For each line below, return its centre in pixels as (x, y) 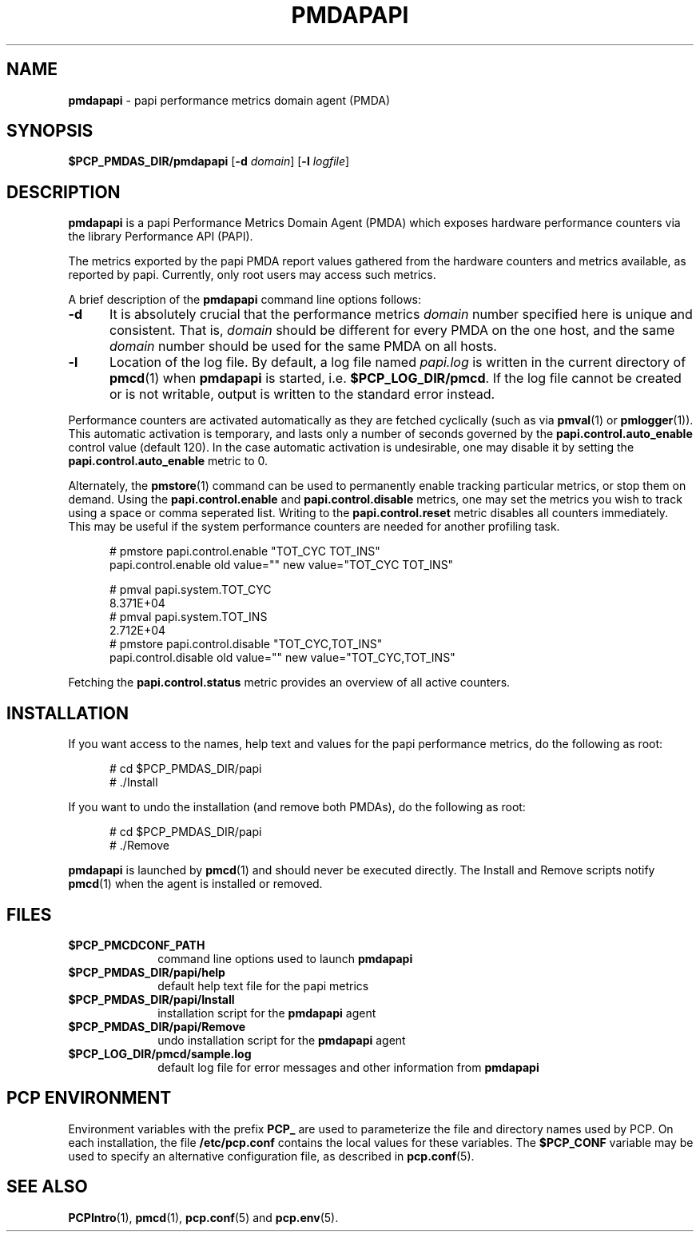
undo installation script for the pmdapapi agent (282, 1040)
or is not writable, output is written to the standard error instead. (302, 394)
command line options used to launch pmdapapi (285, 958)
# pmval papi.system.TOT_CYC (191, 590)
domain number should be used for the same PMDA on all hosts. (303, 346)
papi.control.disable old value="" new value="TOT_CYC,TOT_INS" (282, 658)
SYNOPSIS (50, 131)
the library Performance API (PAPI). (161, 237)
